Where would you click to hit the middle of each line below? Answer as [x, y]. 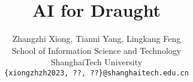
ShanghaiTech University [96, 62]
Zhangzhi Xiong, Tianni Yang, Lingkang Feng [96, 39]
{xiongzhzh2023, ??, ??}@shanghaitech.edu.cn [96, 73]
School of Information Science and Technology [96, 50]
